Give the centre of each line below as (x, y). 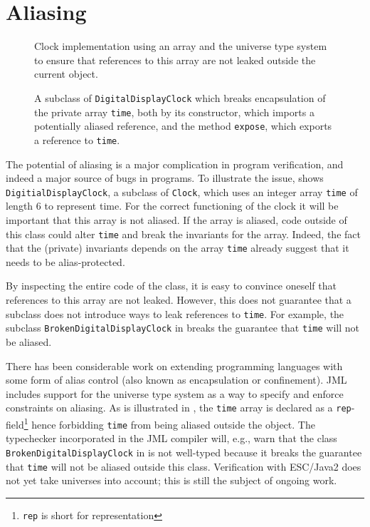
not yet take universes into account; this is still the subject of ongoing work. (171, 480)
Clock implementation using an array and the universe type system (181, 46)
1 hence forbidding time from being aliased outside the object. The (169, 423)
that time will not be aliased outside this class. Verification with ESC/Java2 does (184, 466)
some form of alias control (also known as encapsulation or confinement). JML (176, 380)
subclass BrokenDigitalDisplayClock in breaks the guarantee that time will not (183, 328)
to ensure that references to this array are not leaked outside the (175, 60)
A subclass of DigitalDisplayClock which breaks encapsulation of (180, 97)
